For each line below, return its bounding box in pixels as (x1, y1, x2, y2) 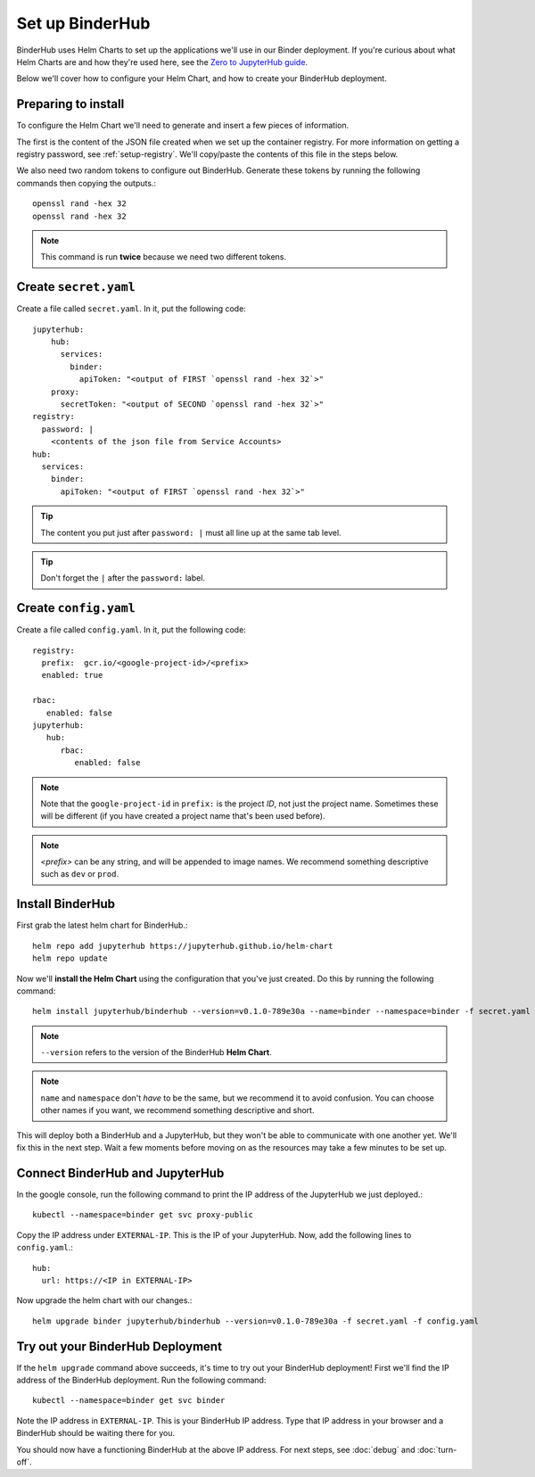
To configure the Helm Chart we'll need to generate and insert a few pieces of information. (16, 120, 350, 131)
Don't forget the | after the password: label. (40, 573, 205, 583)
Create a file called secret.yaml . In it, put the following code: (16, 303, 247, 314)
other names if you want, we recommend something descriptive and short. (40, 1105, 315, 1116)
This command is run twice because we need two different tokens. (40, 252, 287, 262)
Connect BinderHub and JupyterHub (16, 1165, 225, 1181)
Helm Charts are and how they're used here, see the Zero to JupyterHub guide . (16, 56, 308, 67)
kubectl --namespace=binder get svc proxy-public (32, 1209, 254, 1220)
